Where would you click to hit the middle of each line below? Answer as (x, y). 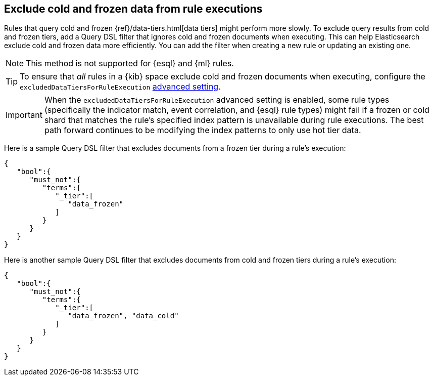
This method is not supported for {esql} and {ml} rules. (130, 64)
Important (24, 115)
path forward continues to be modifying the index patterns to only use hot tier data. (203, 130)
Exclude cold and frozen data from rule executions (133, 9)
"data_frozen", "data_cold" (123, 316)
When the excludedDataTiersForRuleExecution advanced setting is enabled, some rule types (217, 100)
